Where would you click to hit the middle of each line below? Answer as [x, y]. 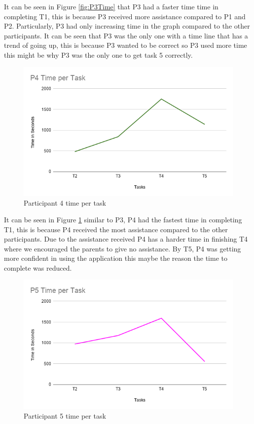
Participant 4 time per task [65, 203]
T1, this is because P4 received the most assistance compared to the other [116, 229]
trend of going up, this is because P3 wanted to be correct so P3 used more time [126, 45]
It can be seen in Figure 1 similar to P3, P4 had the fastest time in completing [123, 219]
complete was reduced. [38, 267]
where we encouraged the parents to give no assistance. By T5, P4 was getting [123, 248]
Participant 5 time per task [65, 416]
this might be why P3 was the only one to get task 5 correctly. [98, 54]
